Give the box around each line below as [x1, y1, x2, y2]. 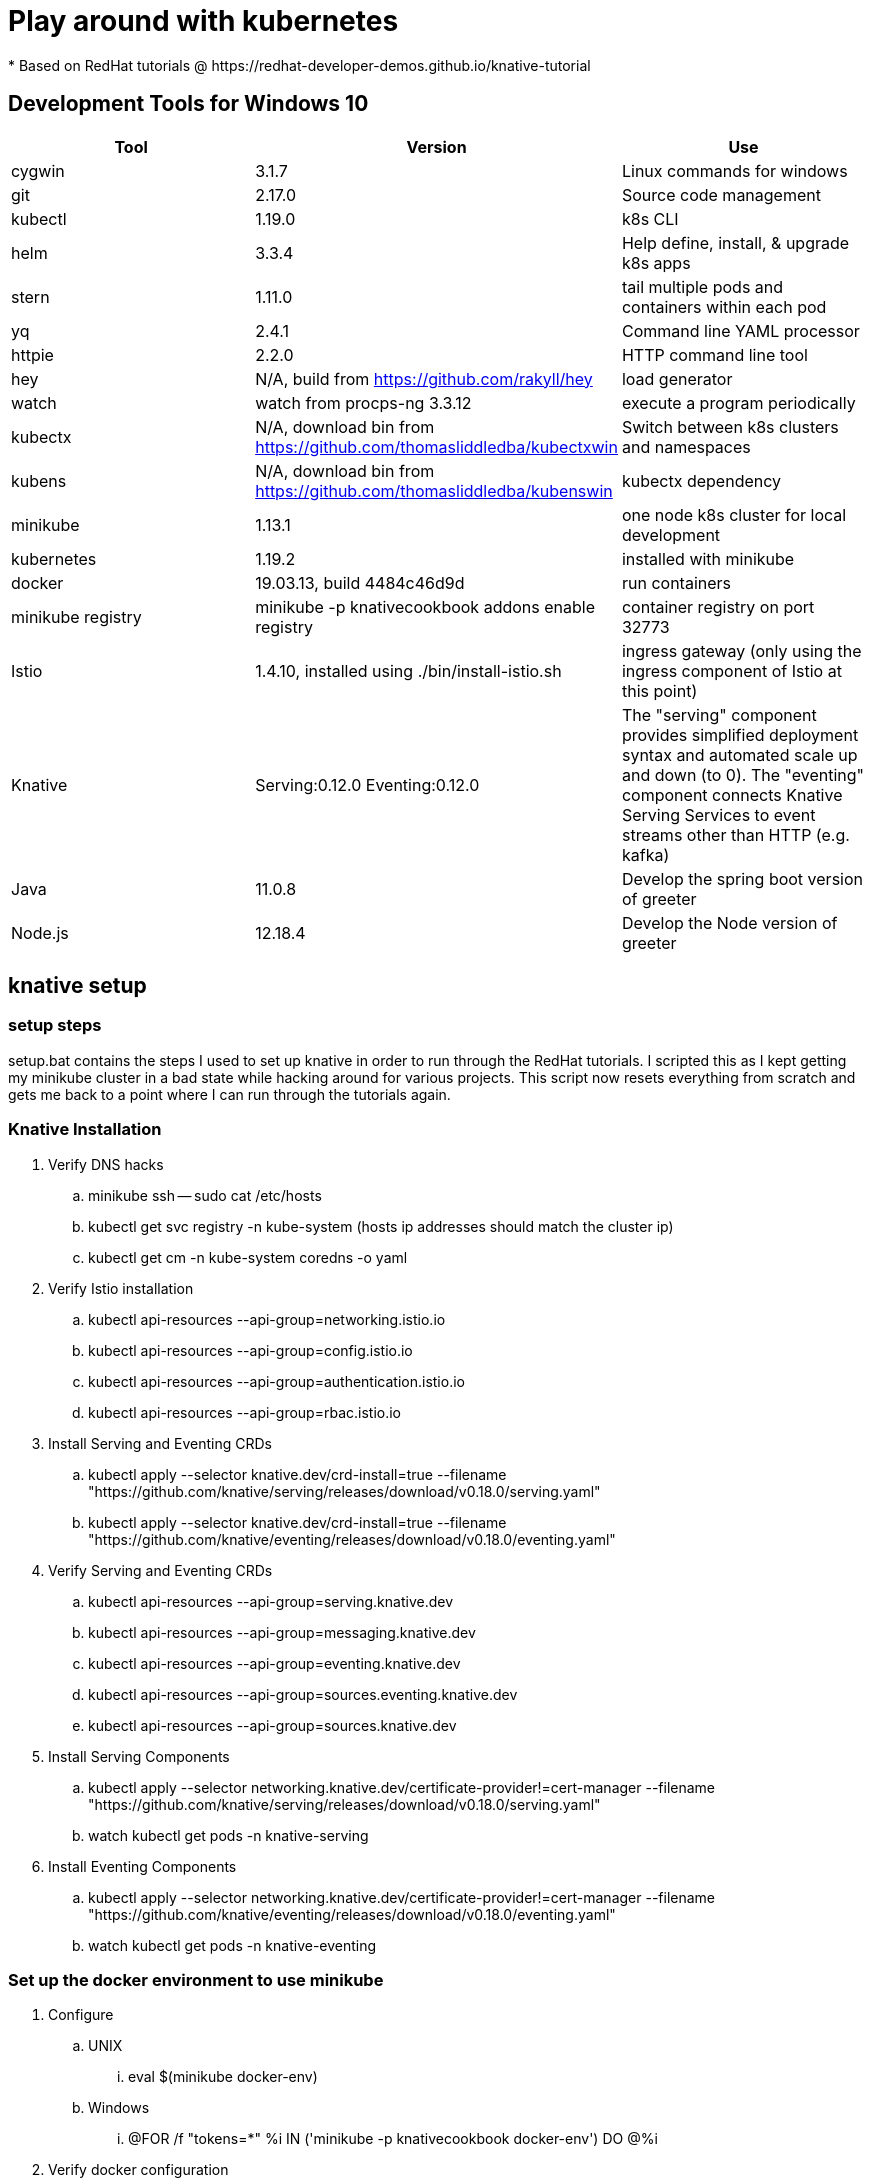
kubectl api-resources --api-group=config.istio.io [88, 1341, 413, 1359]
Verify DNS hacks [48, 1155, 164, 1173]
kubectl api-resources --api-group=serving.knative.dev [88, 1592, 454, 1610]
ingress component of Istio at [621, 660, 842, 681]
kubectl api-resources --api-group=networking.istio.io [88, 1310, 446, 1328]
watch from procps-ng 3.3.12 [255, 392, 472, 413]
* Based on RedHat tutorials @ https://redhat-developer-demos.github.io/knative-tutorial [8, 56, 591, 74]
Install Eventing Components [48, 1857, 237, 1875]
